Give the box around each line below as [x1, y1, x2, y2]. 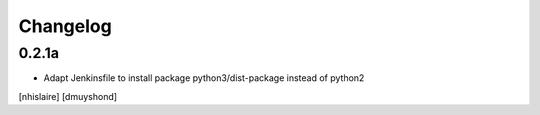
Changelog [18, 15, 112, 37]
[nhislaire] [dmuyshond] [18, 90, 118, 102]
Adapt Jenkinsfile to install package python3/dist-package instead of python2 [43, 72, 365, 84]
